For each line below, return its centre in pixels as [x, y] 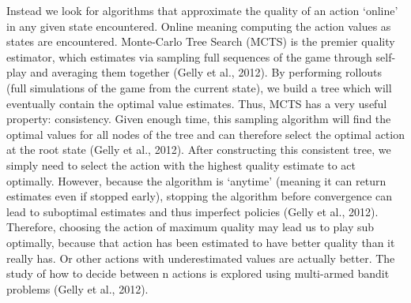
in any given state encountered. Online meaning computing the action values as [199, 26]
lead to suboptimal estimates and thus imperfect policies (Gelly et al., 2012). [192, 211]
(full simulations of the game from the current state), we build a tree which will [199, 87]
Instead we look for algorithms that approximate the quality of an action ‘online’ [202, 10]
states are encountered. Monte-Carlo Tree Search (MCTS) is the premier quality [201, 41]
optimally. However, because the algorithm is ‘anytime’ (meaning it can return [196, 180]
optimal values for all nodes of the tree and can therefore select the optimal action [205, 134]
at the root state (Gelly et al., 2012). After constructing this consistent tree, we [199, 150]
